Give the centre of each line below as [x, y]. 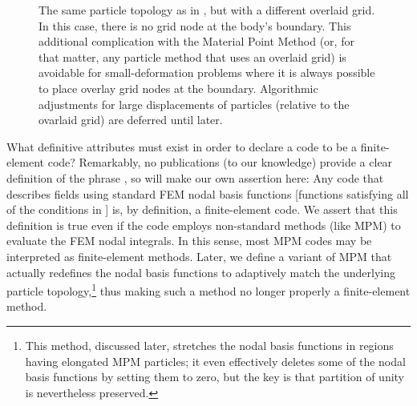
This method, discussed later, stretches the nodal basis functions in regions [209, 345]
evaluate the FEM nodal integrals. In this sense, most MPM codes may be [189, 241]
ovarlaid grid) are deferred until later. [131, 120]
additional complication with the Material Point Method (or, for [196, 41]
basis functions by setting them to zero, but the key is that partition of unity [215, 377]
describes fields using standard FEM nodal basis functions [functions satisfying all [208, 193]
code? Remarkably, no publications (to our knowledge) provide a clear [220, 162]
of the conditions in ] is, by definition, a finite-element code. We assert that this [202, 209]
